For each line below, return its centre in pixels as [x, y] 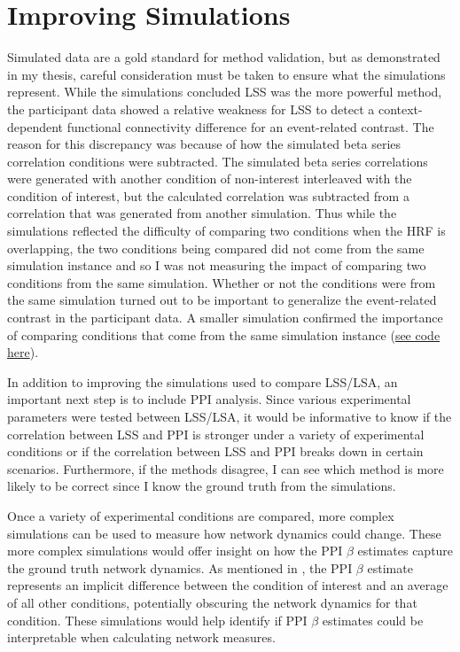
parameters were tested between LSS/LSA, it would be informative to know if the [230, 416]
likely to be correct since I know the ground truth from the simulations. [202, 486]
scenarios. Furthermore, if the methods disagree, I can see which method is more [226, 468]
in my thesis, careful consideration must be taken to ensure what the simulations [226, 74]
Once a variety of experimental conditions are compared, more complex [201, 515]
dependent [35, 126]
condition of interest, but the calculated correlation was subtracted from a [208, 195]
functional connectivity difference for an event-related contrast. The [250, 126]
